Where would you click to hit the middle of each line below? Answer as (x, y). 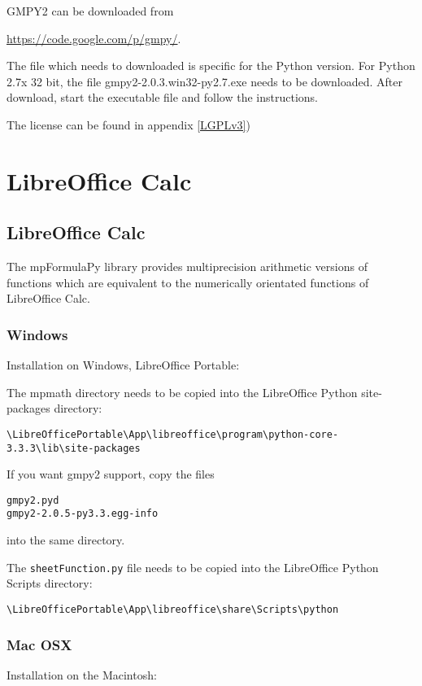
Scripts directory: (50, 583)
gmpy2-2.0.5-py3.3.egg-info (83, 514)
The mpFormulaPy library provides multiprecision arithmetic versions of (187, 267)
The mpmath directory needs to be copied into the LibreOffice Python (182, 392)
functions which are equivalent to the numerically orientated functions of (188, 282)
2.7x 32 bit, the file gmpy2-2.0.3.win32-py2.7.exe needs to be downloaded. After (205, 81)
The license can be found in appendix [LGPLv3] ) (128, 124)
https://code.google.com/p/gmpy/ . (94, 38)
